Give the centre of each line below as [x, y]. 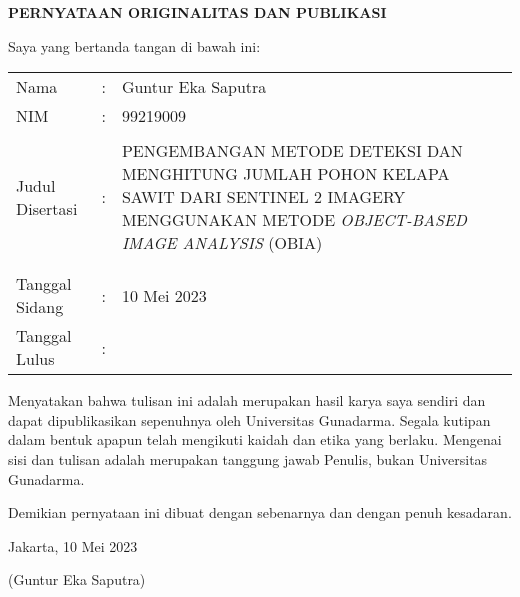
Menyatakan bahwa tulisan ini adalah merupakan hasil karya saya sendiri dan [247, 400]
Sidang [40, 307]
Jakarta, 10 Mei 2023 [73, 545]
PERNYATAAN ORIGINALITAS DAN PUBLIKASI [197, 12]
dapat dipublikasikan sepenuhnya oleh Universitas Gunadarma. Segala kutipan [249, 419]
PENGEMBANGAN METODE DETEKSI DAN [292, 151]
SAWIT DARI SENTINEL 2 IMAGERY [263, 197]
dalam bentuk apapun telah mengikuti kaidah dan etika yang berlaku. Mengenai [255, 439]
